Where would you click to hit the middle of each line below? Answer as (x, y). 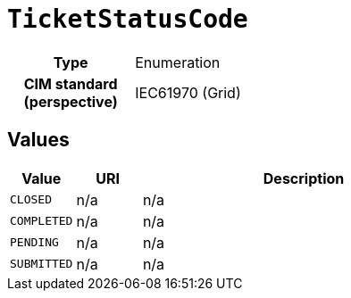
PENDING (34, 243)
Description (304, 178)
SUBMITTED (42, 264)
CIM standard (71, 83)
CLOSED (31, 200)
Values (38, 140)
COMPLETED (42, 221)
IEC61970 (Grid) (188, 92)
